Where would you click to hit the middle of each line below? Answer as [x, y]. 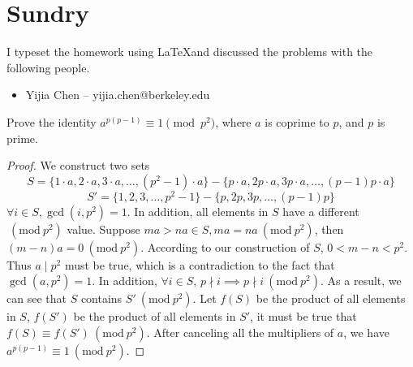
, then [329, 229]
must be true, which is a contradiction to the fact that [200, 264]
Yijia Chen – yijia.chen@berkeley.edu [118, 95]
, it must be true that [303, 316]
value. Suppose [103, 229]
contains [101, 298]
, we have [366, 332]
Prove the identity [52, 121]
